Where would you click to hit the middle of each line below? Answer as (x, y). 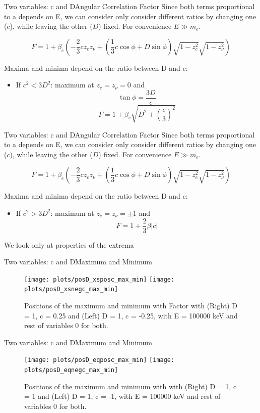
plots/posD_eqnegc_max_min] (71, 370)
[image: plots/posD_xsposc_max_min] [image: (100, 279)
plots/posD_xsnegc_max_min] (71, 289)
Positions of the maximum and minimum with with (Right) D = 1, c (131, 386)
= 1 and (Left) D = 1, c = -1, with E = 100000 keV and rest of (122, 396)
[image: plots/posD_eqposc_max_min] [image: (100, 360)
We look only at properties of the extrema (69, 244)
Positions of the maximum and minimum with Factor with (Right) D (131, 306)
